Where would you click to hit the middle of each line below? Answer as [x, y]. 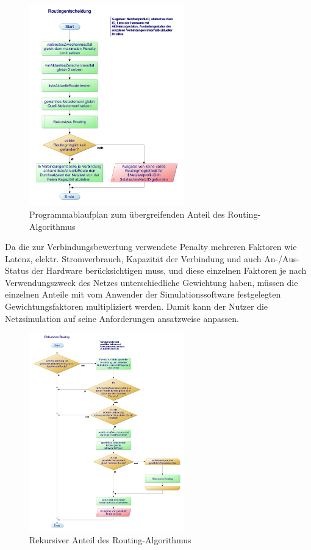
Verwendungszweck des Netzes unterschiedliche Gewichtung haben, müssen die [152, 282]
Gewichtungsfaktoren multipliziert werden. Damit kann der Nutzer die [137, 306]
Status [17, 270]
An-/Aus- [282, 258]
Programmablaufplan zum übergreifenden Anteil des [127, 214]
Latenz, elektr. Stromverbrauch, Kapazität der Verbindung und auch [133, 258]
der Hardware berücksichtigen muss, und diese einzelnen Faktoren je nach [169, 270]
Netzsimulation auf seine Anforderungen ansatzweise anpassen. [122, 318]
